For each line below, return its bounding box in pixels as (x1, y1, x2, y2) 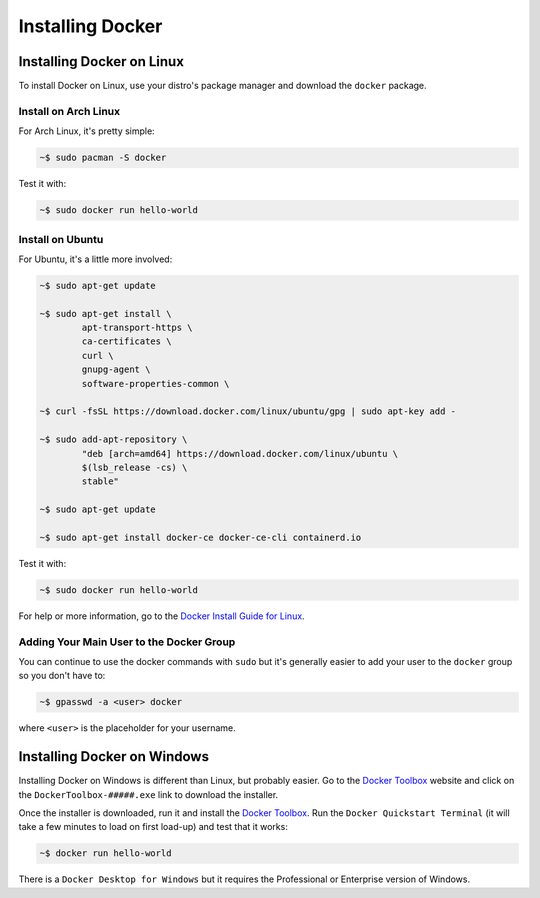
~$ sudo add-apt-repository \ (39, 434, 188, 445)
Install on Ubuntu (18, 232, 104, 246)
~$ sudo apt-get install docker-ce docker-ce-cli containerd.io (39, 531, 362, 543)
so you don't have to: (18, 670, 106, 682)
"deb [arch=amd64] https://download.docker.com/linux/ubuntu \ (81, 448, 399, 459)
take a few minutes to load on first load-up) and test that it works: (18, 821, 289, 833)
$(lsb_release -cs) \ (81, 461, 188, 473)
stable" (81, 476, 120, 487)
